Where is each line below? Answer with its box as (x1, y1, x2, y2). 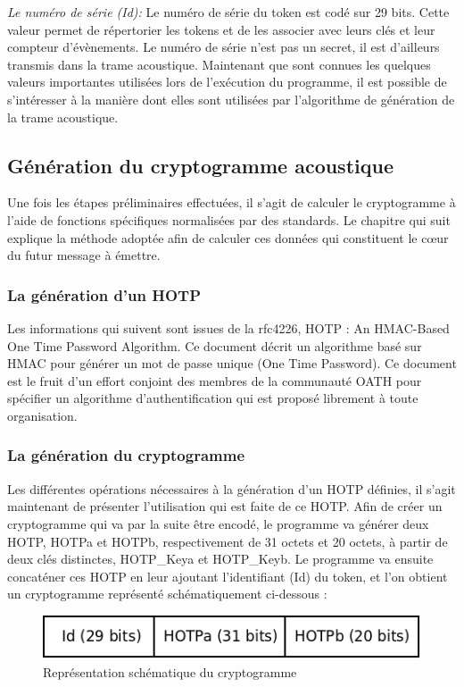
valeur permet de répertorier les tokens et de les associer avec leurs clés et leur (7, 20, 435, 38)
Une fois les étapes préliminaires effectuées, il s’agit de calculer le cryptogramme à (7, 193, 456, 212)
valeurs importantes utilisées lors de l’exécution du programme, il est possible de (7, 72, 447, 91)
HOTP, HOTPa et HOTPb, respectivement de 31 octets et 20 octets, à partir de (7, 532, 448, 550)
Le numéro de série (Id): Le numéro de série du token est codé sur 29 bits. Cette (7, 3, 450, 21)
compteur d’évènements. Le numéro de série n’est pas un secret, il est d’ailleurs (7, 38, 440, 56)
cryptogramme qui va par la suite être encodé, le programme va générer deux (7, 514, 429, 532)
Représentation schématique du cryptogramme (43, 662, 297, 681)
